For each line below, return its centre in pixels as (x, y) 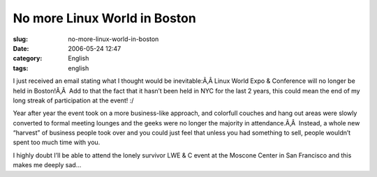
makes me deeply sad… (47, 165)
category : (28, 59)
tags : (21, 68)
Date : (21, 48)
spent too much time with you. (57, 142)
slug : (20, 39)
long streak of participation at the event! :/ (73, 100)
